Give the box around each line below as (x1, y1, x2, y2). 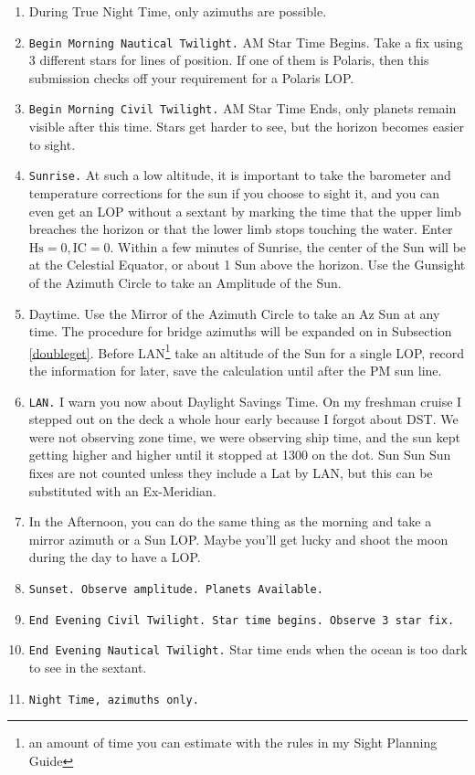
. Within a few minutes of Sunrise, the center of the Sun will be (110, 237, 467, 256)
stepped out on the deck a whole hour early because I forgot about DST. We (28, 409, 459, 429)
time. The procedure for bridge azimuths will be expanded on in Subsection (28, 322, 452, 341)
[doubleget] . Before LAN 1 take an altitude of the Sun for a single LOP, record (28, 340, 465, 362)
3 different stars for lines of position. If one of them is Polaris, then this (28, 50, 429, 69)
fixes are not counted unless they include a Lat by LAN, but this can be (28, 462, 433, 482)
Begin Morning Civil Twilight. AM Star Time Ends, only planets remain (28, 99, 457, 118)
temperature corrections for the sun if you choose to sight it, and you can (28, 183, 440, 202)
